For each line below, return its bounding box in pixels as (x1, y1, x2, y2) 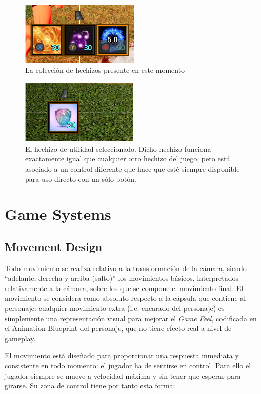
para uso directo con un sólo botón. (25, 173, 136, 184)
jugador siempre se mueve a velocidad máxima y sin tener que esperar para (5, 370, 241, 381)
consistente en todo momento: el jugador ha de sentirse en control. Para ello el (5, 360, 251, 371)
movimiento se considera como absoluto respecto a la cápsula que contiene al (5, 293, 246, 303)
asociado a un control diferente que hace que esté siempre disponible (25, 163, 240, 174)
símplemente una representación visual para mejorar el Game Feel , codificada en (5, 313, 257, 323)
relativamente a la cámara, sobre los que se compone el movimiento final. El (5, 282, 244, 293)
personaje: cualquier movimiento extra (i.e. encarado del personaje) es (5, 303, 225, 314)
